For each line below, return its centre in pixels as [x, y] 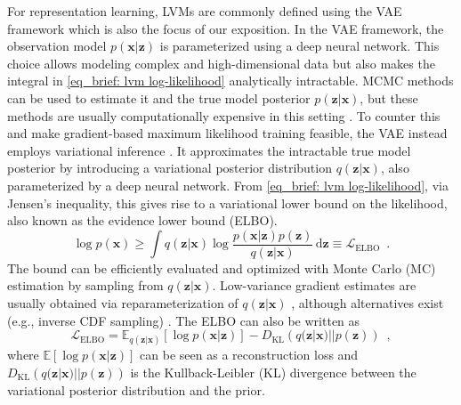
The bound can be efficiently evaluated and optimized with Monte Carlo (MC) [222, 267]
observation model [57, 46]
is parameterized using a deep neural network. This [299, 46]
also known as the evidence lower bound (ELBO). [142, 220]
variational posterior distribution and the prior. [136, 389]
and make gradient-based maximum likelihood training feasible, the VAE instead [227, 133]
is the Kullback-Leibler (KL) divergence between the [273, 372]
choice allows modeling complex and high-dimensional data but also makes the [221, 63]
